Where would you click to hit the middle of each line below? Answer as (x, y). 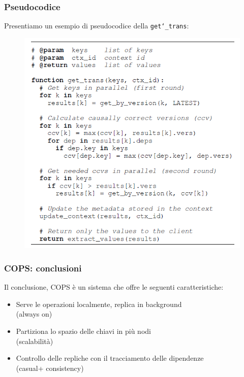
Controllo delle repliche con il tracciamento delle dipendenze (110, 358)
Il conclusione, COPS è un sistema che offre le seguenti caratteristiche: (114, 287)
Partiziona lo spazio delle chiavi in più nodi (83, 331)
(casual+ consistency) (50, 368)
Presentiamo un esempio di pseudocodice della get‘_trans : (97, 26)
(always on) (34, 314)
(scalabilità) (35, 341)
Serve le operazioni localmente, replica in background (99, 304)
